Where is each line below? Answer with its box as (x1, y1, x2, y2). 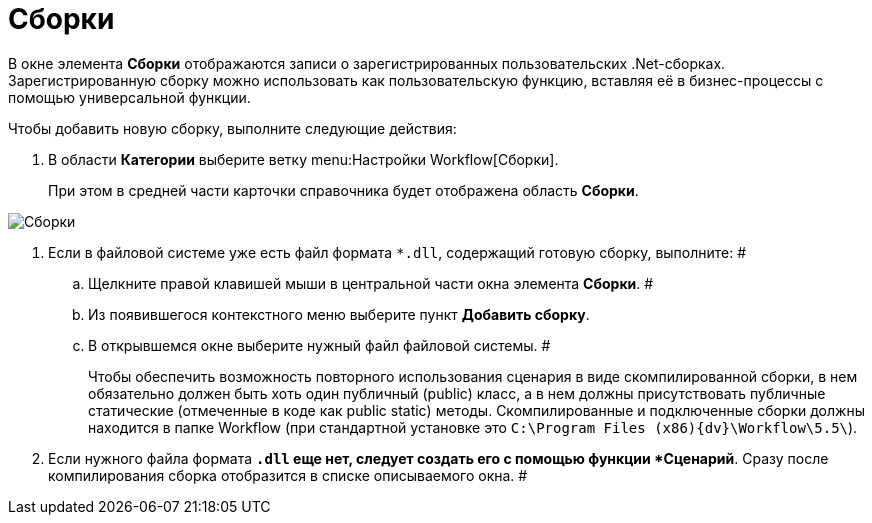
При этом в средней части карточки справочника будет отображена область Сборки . (48, 181, 639, 199)
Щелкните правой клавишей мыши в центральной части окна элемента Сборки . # (88, 274, 654, 292)
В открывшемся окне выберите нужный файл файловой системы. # (88, 336, 551, 354)
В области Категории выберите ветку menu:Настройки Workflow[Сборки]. (48, 150, 559, 168)
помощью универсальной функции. (8, 88, 251, 106)
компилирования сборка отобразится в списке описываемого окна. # (48, 466, 528, 484)
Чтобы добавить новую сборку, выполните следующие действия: (8, 119, 457, 137)
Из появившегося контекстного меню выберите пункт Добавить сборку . (88, 305, 590, 323)
